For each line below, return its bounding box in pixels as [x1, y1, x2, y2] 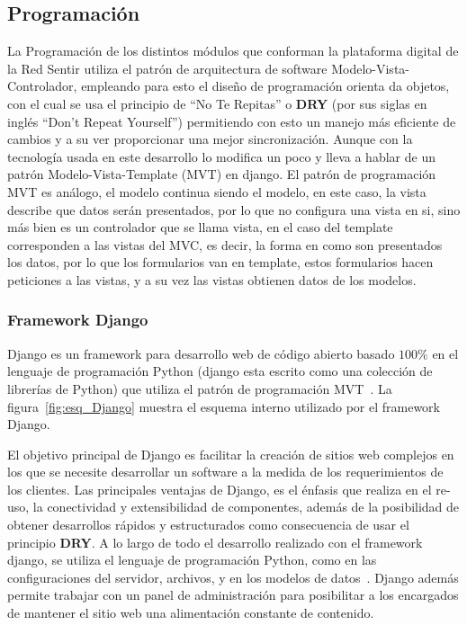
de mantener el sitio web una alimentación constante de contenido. [7, 603, 374, 622]
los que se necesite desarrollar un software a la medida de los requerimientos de [7, 462, 444, 481]
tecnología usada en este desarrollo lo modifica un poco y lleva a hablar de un [7, 147, 436, 165]
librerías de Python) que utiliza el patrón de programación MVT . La [7, 379, 392, 397]
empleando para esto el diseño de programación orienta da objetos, [81, 76, 450, 95]
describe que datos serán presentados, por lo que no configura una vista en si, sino [7, 200, 461, 219]
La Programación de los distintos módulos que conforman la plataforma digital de [7, 41, 459, 60]
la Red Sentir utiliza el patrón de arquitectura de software [7, 58, 328, 77]
